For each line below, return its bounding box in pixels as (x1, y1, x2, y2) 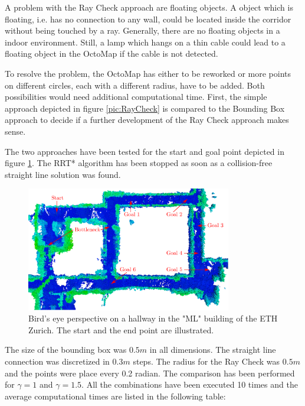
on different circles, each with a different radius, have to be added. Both (5, 79, 265, 91)
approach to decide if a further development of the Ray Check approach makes (5, 113, 289, 126)
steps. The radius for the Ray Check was (133, 355, 280, 368)
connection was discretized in (5, 355, 110, 368)
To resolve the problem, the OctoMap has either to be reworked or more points (5, 67, 291, 79)
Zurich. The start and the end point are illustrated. (28, 323, 214, 336)
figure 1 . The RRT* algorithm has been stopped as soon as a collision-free (5, 157, 273, 169)
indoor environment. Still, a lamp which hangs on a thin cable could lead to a (5, 35, 286, 48)
